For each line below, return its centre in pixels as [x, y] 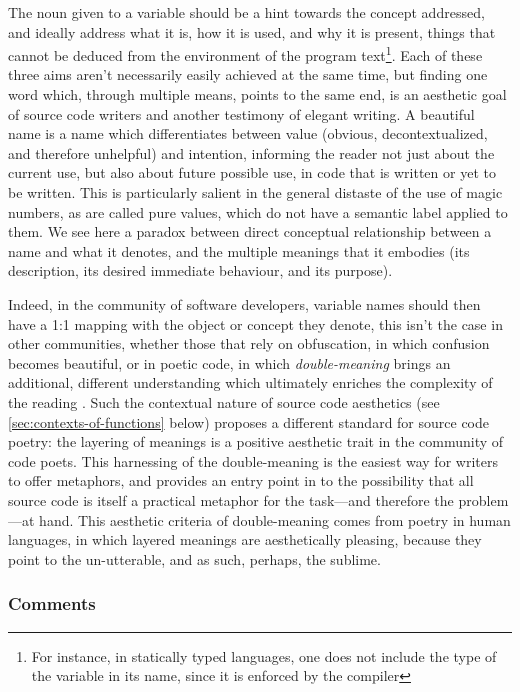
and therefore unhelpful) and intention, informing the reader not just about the [251, 152]
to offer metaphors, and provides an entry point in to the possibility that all [241, 480]
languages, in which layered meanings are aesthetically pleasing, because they [245, 539]
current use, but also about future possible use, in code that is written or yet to [252, 172]
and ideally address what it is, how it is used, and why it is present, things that [252, 31]
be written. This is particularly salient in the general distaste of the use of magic [255, 192]
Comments [52, 603]
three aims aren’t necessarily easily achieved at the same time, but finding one [248, 74]
